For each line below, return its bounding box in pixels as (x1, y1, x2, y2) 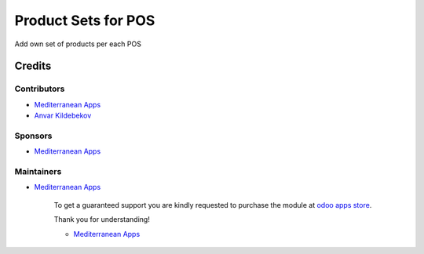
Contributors (14, 83, 65, 94)
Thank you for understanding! (53, 215, 151, 224)
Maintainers (14, 166, 62, 176)
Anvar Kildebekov (34, 111, 92, 121)
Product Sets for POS (14, 12, 155, 29)
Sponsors (14, 130, 53, 141)
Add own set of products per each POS (14, 39, 141, 49)
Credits (14, 60, 52, 73)
